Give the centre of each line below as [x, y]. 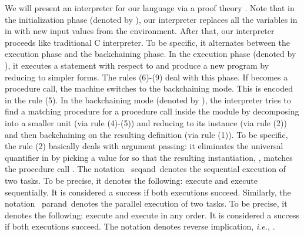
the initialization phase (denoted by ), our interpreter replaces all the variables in [151, 19]
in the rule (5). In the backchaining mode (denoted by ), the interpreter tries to [148, 100]
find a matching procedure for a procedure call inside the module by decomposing [152, 111]
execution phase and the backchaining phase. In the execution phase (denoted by [151, 54]
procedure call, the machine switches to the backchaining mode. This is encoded [149, 88]
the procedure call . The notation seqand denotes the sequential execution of [145, 169]
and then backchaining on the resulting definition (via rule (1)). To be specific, [146, 134]
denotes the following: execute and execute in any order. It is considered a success [152, 215]
